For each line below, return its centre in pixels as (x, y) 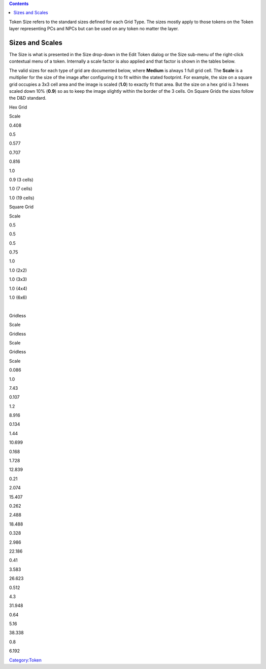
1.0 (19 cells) (22, 198)
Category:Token (25, 660)
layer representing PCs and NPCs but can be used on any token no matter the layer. (94, 29)
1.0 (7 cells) (21, 189)
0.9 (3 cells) (21, 180)
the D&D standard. (28, 98)
